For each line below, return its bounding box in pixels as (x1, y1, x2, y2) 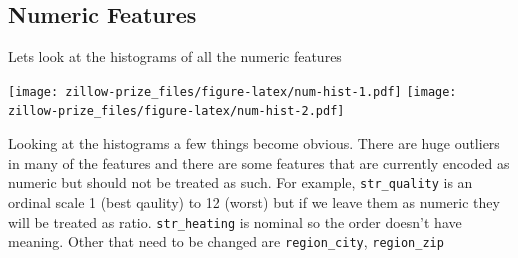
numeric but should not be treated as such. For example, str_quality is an (8, 172, 473, 193)
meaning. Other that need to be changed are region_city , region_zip (8, 231, 444, 252)
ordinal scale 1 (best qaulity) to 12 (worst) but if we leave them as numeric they (8, 191, 500, 212)
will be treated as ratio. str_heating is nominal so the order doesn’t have (8, 211, 462, 232)
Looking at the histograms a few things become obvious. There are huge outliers (8, 133, 500, 154)
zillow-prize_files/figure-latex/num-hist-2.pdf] (8, 104, 345, 119)
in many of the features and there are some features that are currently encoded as (8, 152, 510, 173)
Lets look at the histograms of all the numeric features (8, 46, 342, 67)
